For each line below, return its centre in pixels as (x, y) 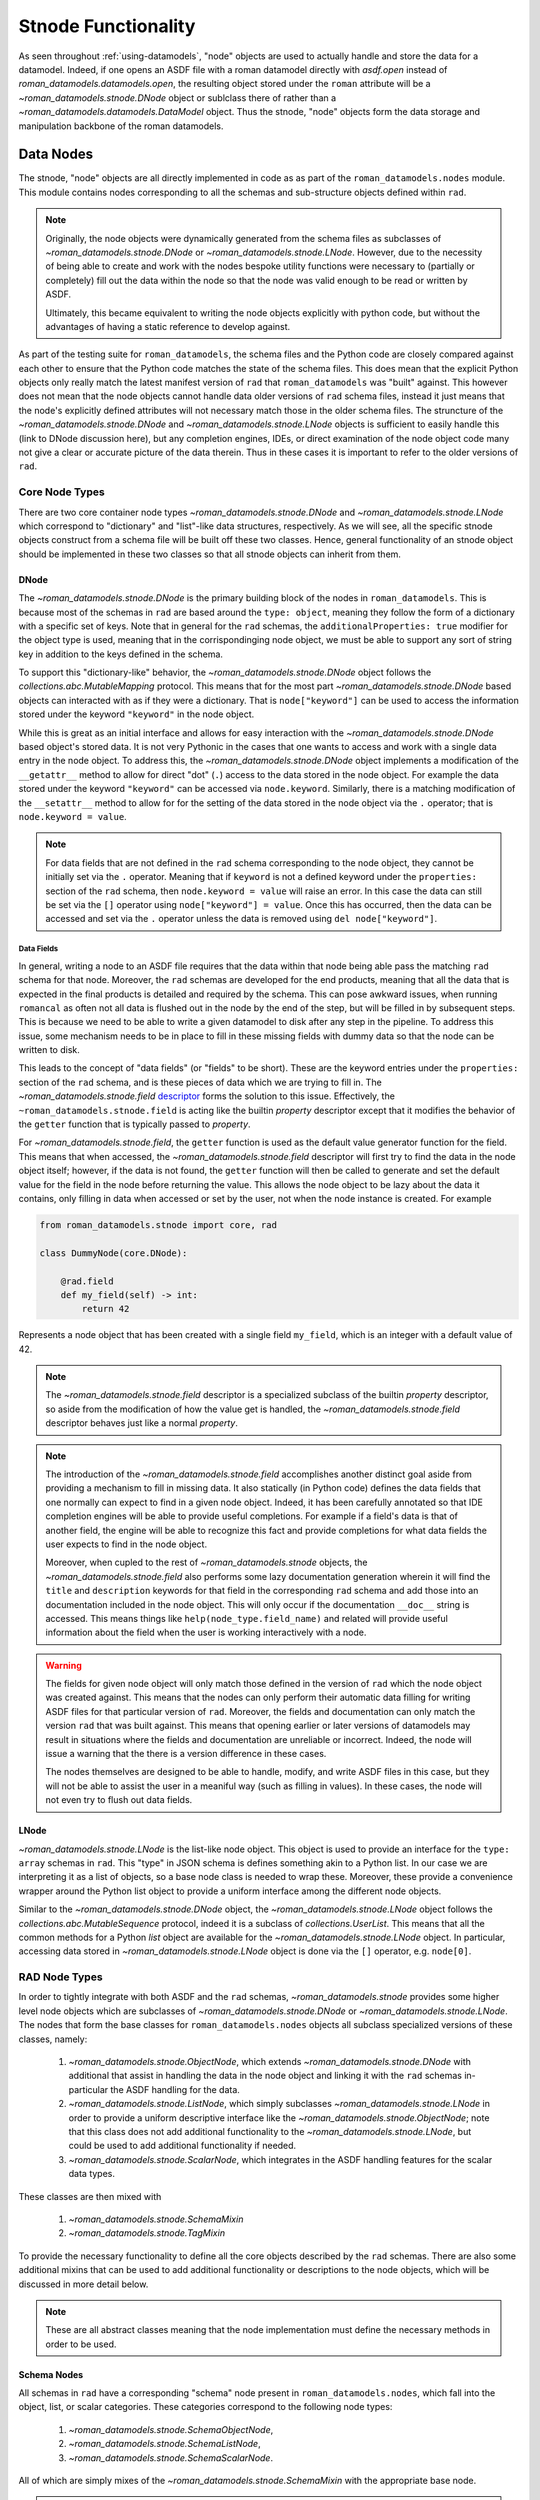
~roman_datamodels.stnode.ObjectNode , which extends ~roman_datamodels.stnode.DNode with (270, 2062)
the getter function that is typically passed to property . (134, 1124)
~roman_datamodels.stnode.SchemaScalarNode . (171, 2457)
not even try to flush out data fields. (119, 1800)
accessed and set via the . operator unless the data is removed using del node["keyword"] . (241, 919)
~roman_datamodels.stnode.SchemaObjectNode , (171, 2429)
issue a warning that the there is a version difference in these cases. (186, 1754)
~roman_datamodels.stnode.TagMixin (146, 2233)
